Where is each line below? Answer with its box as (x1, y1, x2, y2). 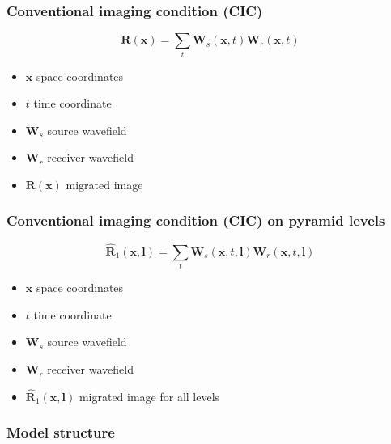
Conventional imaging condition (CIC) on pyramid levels (6, 210, 385, 230)
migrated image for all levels (79, 387, 220, 404)
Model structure (6, 422, 115, 442)
